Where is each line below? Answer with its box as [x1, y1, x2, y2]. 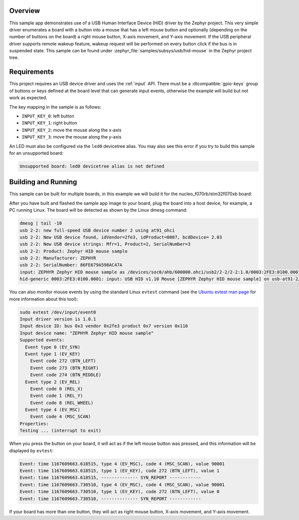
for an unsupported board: [9, 150, 64, 156]
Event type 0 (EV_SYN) [25, 344, 81, 350]
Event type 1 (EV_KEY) [25, 351, 81, 357]
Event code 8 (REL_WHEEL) [30, 400, 94, 405]
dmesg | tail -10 [19, 221, 62, 226]
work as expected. [9, 95, 47, 101]
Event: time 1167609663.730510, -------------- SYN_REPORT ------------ [19, 496, 201, 502]
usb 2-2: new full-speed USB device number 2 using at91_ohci [19, 227, 175, 233]
